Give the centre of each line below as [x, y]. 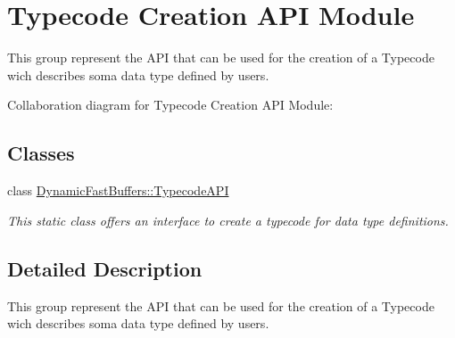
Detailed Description [105, 268]
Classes [41, 153]
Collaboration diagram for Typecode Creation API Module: [170, 105]
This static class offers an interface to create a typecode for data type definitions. [228, 220]
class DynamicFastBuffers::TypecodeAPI [118, 190]
